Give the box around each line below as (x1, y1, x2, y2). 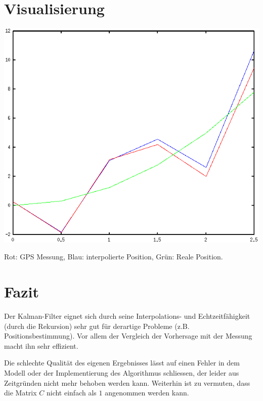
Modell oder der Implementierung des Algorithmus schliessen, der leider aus (4, 367, 239, 378)
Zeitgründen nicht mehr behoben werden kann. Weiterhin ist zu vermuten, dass (4, 377, 250, 388)
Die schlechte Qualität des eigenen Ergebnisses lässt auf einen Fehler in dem (4, 357, 240, 368)
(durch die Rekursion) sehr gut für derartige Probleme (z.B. (4, 320, 190, 331)
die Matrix (4, 387, 37, 398)
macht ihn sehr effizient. (4, 340, 78, 351)
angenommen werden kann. (105, 387, 189, 398)
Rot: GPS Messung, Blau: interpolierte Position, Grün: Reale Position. (4, 251, 223, 262)
